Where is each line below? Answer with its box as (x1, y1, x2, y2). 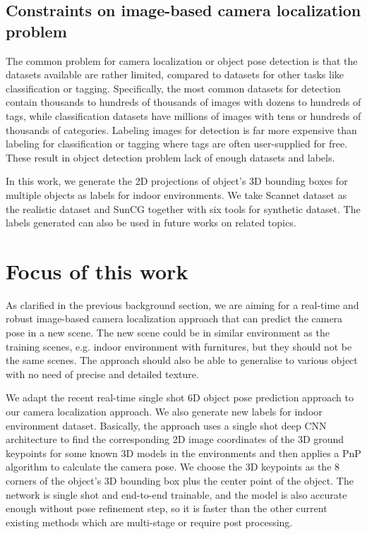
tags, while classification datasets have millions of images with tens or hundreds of (6, 108, 361, 123)
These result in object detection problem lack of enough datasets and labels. (6, 150, 335, 164)
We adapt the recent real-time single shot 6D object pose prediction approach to (6, 390, 354, 405)
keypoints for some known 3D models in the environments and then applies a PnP (6, 445, 361, 460)
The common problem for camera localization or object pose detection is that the (6, 53, 358, 68)
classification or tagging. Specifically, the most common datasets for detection (6, 80, 341, 95)
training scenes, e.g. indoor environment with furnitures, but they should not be (6, 339, 352, 353)
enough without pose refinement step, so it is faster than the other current (6, 501, 327, 516)
